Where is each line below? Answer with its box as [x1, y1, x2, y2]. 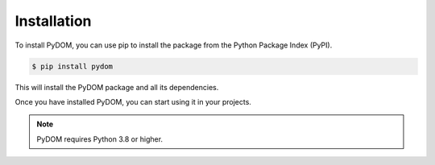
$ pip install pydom [31, 61, 113, 71]
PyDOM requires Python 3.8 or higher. [36, 134, 164, 144]
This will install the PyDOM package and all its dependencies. [14, 82, 219, 92]
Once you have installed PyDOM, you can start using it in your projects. [14, 97, 251, 106]
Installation [14, 12, 92, 30]
